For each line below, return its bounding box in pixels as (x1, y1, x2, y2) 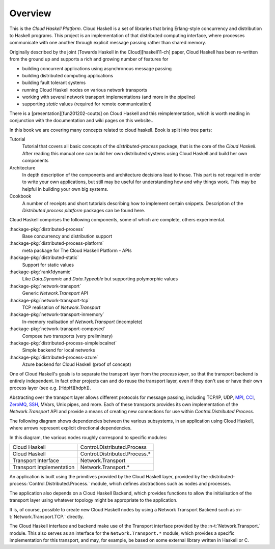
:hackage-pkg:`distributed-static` (9, 254, 79, 261)
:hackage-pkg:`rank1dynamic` (9, 269, 72, 275)
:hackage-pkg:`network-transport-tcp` (9, 297, 90, 303)
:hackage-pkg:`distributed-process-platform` (9, 240, 104, 246)
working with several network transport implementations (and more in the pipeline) (22, 94, 196, 100)
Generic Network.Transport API (22, 290, 89, 296)
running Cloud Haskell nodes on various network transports (22, 86, 148, 93)
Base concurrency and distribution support (22, 233, 113, 239)
